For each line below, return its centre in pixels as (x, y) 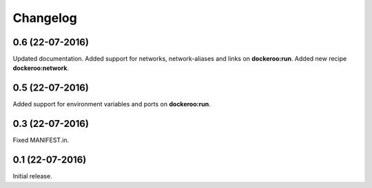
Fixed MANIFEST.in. (41, 140)
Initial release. (32, 176)
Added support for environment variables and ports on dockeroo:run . (112, 104)
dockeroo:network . (41, 68)
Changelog (45, 18)
